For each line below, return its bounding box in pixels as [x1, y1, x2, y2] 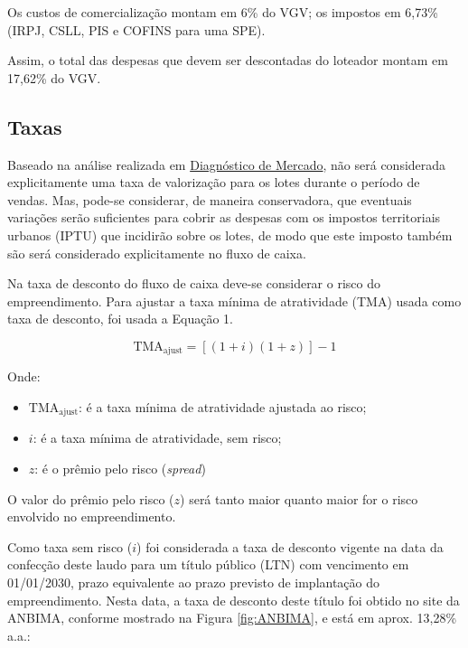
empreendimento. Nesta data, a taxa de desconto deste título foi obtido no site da [7, 590, 460, 609]
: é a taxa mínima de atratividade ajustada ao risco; [79, 397, 367, 416]
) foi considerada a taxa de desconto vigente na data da [136, 537, 444, 556]
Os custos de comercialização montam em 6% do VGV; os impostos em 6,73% [7, 3, 438, 21]
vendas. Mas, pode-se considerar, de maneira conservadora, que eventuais [7, 190, 412, 209]
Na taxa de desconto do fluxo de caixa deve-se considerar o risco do [7, 274, 380, 293]
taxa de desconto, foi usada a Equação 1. [7, 309, 234, 328]
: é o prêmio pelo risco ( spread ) [34, 459, 206, 478]
